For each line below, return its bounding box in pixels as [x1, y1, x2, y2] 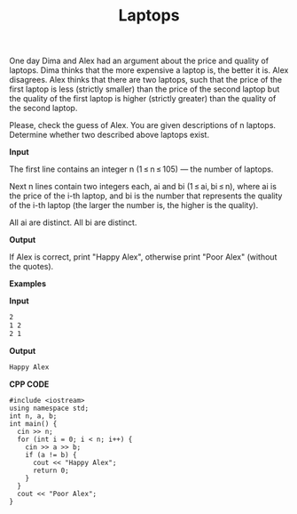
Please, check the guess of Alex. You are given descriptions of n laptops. [9, 120, 277, 131]
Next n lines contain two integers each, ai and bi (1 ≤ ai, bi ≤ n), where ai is [9, 181, 277, 192]
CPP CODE [9, 379, 50, 390]
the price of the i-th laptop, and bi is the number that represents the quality [9, 190, 283, 201]
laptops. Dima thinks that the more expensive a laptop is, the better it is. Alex [9, 65, 289, 76]
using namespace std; [9, 404, 90, 413]
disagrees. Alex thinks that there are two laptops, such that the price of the [9, 75, 282, 85]
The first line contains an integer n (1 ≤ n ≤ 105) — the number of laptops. [9, 164, 274, 174]
